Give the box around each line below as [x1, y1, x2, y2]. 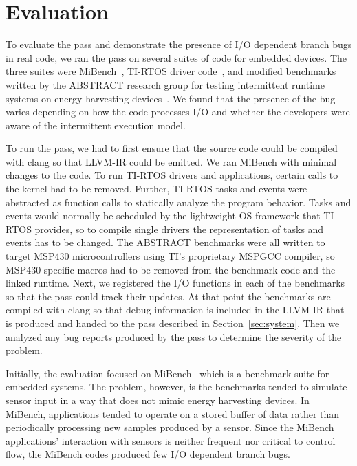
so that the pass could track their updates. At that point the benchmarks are [6, 289, 331, 303]
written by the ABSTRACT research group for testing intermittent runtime [6, 77, 325, 91]
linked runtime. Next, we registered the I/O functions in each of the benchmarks [6, 276, 345, 290]
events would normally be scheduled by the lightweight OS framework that [6, 208, 321, 223]
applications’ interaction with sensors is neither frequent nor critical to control [6, 433, 336, 447]
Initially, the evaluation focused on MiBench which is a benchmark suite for [6, 366, 329, 380]
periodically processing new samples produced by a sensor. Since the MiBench [6, 420, 334, 434]
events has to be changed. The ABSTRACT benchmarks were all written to [6, 235, 325, 249]
